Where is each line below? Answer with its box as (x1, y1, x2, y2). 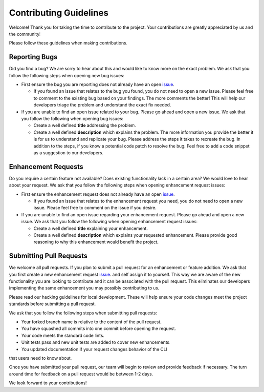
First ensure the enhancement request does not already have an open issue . (21, 191, 175, 197)
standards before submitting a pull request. (9, 301, 96, 307)
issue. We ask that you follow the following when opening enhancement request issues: (21, 219, 198, 225)
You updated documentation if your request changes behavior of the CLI (21, 346, 167, 352)
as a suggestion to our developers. (33, 149, 104, 156)
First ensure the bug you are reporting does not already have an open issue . (21, 82, 175, 87)
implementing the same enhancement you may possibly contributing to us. (9, 285, 160, 291)
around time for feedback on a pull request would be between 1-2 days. (9, 371, 154, 377)
